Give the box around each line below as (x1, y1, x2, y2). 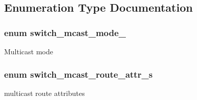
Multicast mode (4, 46, 53, 56)
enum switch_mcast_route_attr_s (4, 68, 153, 80)
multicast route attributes (4, 87, 85, 98)
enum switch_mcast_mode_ (4, 26, 126, 39)
